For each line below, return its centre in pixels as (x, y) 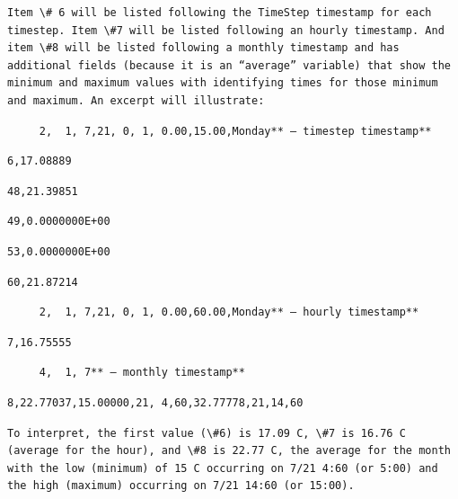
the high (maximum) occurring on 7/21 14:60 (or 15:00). (181, 486)
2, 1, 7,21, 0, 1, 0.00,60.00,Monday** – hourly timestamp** (229, 312)
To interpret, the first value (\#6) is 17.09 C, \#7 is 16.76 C (207, 433)
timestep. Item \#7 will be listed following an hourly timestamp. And (226, 30)
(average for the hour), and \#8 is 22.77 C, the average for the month (229, 451)
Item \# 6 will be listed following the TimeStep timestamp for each (220, 13)
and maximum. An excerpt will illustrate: (136, 100)
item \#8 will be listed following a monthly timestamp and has (203, 48)
